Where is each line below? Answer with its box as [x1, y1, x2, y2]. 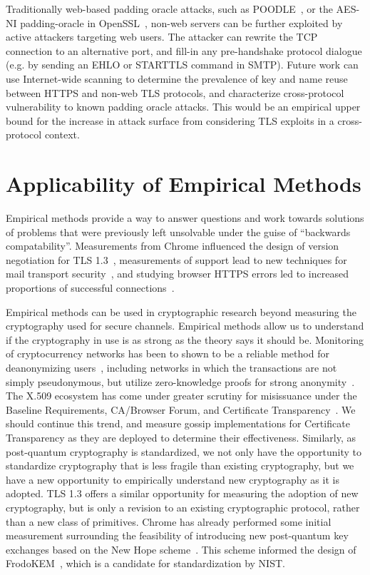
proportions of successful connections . [6, 280, 175, 295]
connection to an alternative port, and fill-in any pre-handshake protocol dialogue [6, 43, 362, 58]
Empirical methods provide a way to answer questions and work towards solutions [6, 210, 364, 225]
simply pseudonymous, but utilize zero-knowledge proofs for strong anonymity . [6, 374, 355, 389]
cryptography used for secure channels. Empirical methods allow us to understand [6, 318, 364, 333]
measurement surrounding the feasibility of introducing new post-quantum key [6, 528, 349, 543]
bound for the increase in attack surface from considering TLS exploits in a [6, 113, 334, 128]
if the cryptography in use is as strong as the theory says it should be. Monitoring [6, 332, 364, 347]
